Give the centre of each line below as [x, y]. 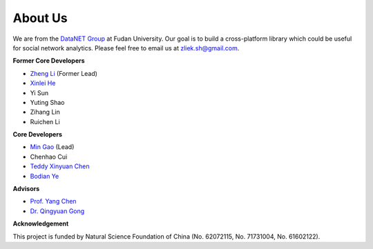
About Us [40, 18]
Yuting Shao [47, 102]
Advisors [26, 189]
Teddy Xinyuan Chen [60, 166]
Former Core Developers [49, 61]
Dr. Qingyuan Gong [57, 211]
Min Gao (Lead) [52, 147]
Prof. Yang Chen [53, 201]
